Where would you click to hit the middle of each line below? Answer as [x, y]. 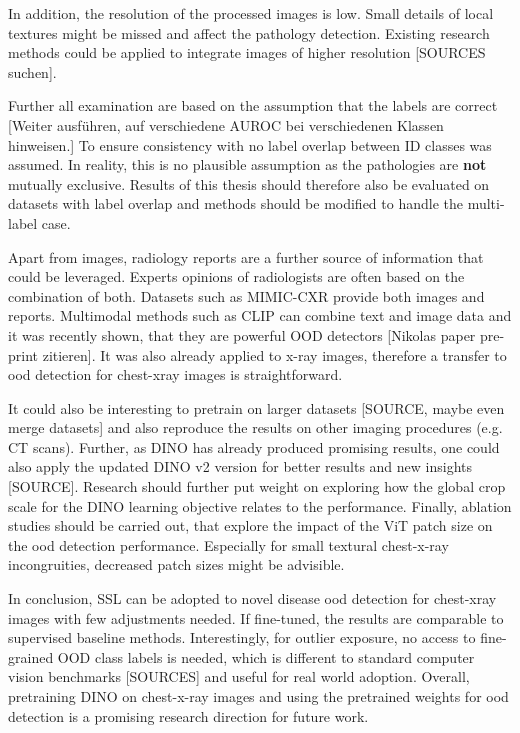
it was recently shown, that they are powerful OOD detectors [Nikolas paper [242, 334]
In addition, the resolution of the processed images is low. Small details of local [251, 13]
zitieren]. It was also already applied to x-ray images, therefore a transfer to [274, 354]
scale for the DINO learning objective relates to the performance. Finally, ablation [260, 505]
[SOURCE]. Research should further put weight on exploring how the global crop [257, 486]
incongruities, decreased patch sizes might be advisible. [176, 564]
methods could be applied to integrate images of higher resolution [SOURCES [247, 52]
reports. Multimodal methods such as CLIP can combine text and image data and [260, 315]
